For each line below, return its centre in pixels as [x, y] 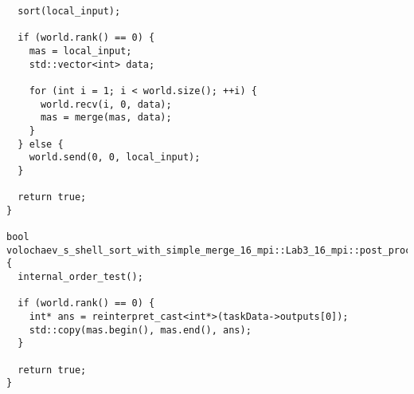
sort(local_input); [69, 11]
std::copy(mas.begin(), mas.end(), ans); [140, 330]
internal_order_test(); [80, 277]
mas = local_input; [80, 51]
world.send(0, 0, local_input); [115, 158]
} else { [41, 144]
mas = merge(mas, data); [106, 118]
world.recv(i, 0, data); [106, 104]
